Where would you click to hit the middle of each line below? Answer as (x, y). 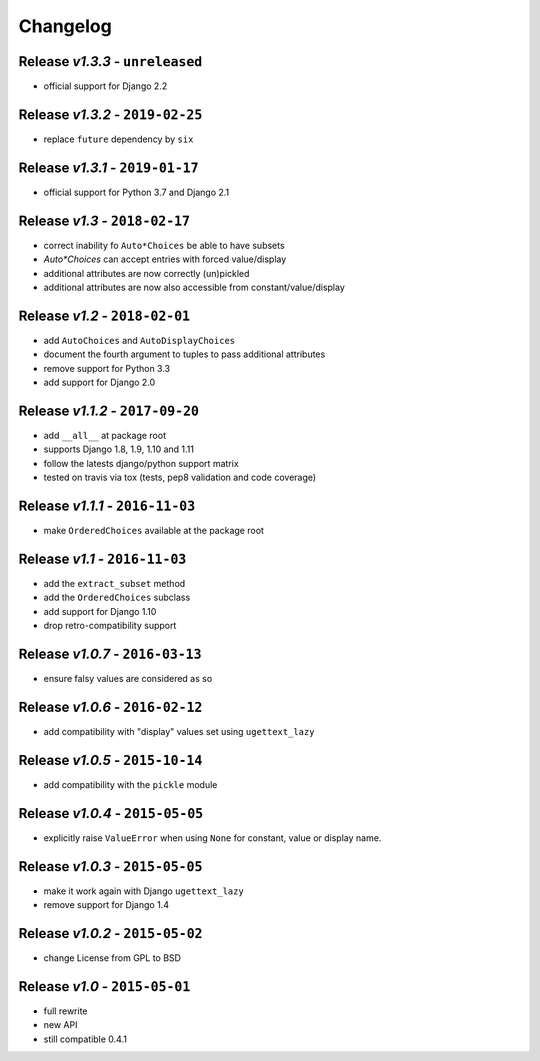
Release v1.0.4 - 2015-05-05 (111, 813)
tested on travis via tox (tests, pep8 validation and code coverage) (180, 477)
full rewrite (65, 1011)
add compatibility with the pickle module (130, 784)
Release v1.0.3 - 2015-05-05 (110, 866)
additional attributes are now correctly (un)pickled (146, 273)
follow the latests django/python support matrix (141, 463)
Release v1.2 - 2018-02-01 (104, 315)
